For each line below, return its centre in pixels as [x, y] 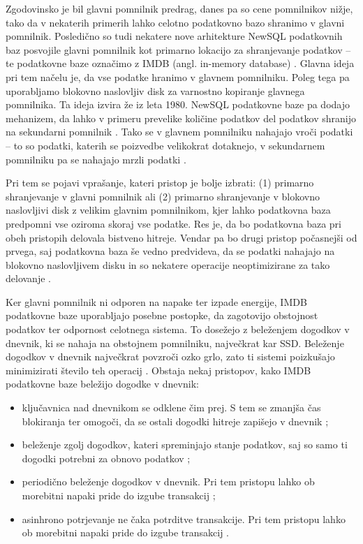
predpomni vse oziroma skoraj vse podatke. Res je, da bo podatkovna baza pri [173, 223]
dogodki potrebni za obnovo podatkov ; [106, 458]
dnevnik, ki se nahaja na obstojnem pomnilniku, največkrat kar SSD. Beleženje [175, 343]
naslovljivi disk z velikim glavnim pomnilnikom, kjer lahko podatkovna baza [168, 210]
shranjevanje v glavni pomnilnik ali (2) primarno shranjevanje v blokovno [163, 196]
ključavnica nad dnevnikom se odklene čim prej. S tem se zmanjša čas [171, 407]
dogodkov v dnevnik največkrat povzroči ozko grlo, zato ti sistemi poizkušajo [170, 356]
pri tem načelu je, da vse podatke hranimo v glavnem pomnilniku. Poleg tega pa [178, 76]
